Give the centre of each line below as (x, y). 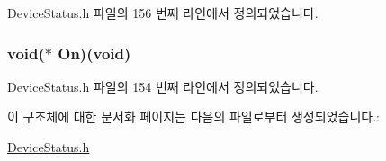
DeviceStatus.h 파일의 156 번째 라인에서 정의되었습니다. (163, 13)
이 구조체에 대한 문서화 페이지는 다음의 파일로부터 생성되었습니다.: (193, 116)
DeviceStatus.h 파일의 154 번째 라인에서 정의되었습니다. (163, 86)
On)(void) (94, 53)
